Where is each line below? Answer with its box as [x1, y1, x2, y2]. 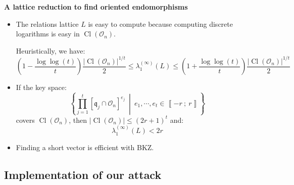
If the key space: [16, 82, 67, 92]
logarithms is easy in [16, 28, 80, 39]
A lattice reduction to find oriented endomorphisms [4, 2, 188, 12]
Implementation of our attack [4, 166, 162, 182]
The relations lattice [16, 18, 79, 29]
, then [69, 114, 87, 125]
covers [16, 114, 35, 125]
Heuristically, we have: [16, 45, 85, 56]
